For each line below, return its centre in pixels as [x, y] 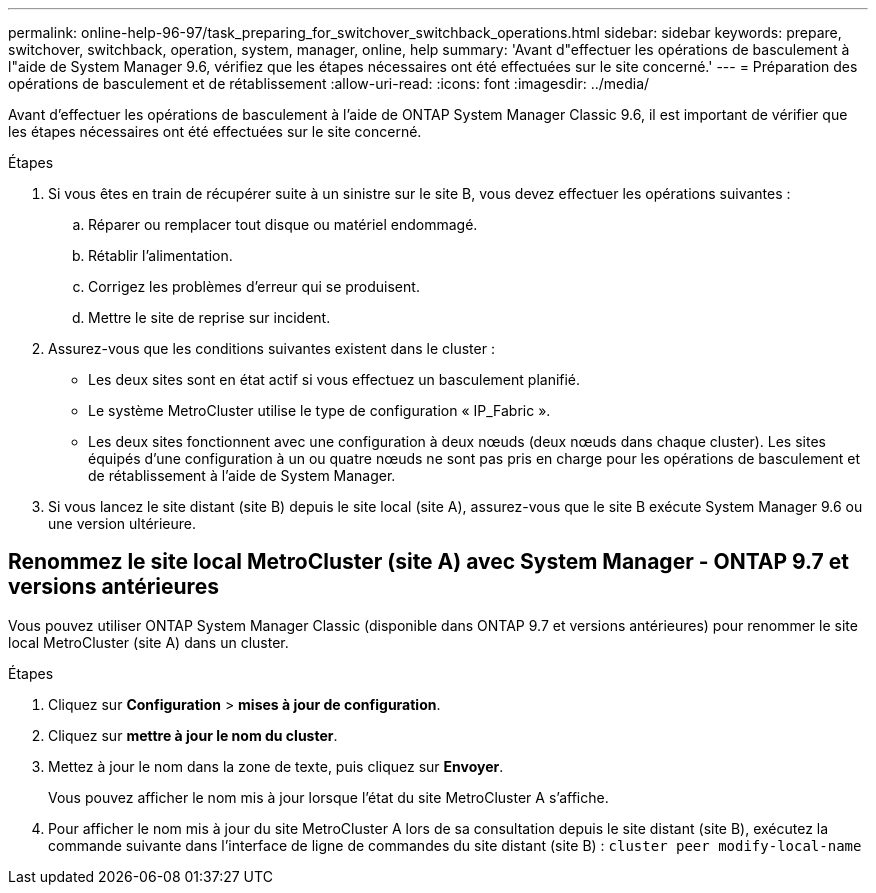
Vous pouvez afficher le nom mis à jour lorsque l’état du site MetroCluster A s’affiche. [328, 797]
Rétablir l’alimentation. [160, 255]
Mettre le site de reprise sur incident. [209, 317]
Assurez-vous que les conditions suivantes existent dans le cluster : [271, 348]
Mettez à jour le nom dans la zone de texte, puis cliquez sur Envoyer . [276, 766]
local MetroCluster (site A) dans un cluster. [148, 642]
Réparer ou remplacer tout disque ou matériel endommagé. [283, 224]
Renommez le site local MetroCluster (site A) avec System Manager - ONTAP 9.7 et [428, 562]
